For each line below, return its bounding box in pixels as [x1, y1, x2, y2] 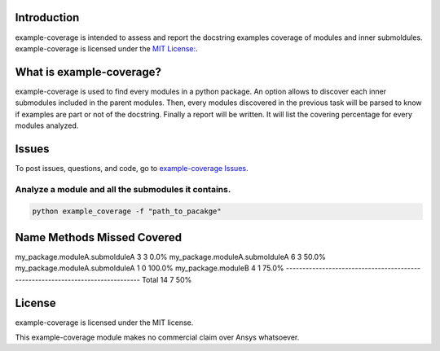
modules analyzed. [15, 121, 79, 130]
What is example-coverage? [15, 65, 162, 79]
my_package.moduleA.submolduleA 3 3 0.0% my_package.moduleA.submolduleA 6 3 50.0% [15, 252, 326, 261]
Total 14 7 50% [141, 274, 192, 284]
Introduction [15, 11, 80, 24]
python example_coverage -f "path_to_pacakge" [32, 207, 222, 216]
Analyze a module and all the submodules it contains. [15, 183, 231, 195]
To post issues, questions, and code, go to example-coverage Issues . [15, 163, 249, 173]
